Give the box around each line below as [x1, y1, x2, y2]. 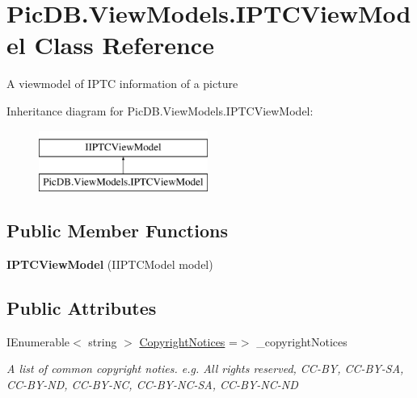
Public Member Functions [6, 218, 228, 243]
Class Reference [34, 28, 214, 61]
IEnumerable [6, 333, 70, 350]
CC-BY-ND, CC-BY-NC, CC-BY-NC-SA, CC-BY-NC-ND [6, 375, 298, 392]
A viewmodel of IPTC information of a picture [6, 75, 238, 92]
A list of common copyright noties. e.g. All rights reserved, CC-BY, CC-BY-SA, [6, 360, 404, 377]
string [88, 333, 117, 350]
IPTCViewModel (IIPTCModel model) [6, 255, 213, 272]
